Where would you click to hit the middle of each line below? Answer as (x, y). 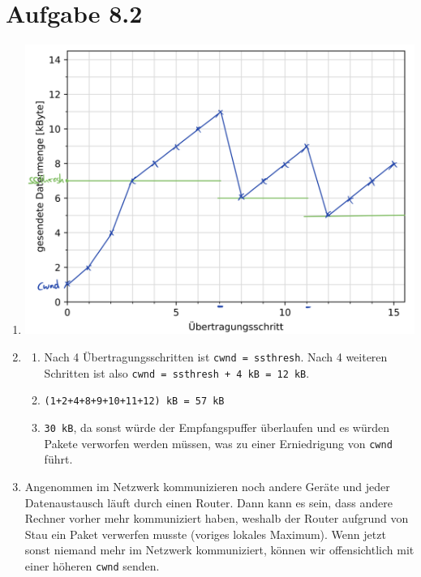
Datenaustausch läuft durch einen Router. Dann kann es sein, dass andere (208, 502)
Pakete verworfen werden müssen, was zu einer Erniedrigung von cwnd (218, 443)
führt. (58, 459)
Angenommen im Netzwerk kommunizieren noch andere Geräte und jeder (207, 486)
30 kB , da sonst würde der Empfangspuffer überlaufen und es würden (217, 427)
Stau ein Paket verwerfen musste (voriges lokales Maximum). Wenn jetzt (205, 534)
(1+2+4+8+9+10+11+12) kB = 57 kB (134, 402)
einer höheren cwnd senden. (92, 565)
